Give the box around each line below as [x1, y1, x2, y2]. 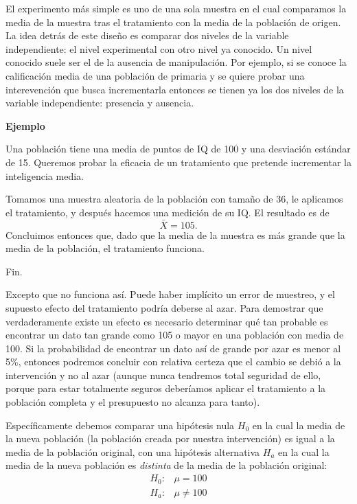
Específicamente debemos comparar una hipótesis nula [5, 417, 235, 432]
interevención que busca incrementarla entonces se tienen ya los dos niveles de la [5, 82, 344, 96]
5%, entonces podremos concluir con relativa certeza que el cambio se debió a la [5, 354, 341, 369]
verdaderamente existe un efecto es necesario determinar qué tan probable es [5, 314, 328, 328]
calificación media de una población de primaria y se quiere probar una [5, 68, 305, 82]
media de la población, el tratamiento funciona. [5, 241, 205, 255]
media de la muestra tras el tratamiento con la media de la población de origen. [5, 14, 341, 29]
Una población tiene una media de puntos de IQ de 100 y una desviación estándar [5, 141, 351, 156]
